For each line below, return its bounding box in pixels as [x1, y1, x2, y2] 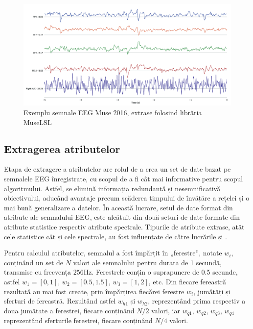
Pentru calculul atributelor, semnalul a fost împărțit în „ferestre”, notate [4, 248, 222, 258]
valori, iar [151, 305, 180, 315]
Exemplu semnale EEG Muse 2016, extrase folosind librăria [23, 107, 202, 118]
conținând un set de [4, 257, 64, 267]
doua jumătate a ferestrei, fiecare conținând [4, 305, 135, 315]
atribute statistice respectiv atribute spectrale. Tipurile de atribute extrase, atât [4, 221, 245, 231]
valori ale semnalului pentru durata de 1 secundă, [73, 257, 222, 267]
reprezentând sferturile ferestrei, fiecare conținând [4, 315, 153, 326]
